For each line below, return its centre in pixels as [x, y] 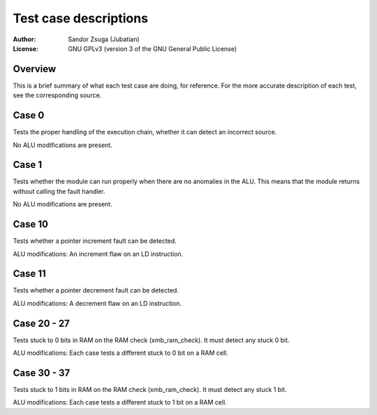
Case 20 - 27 [41, 323]
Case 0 [29, 115]
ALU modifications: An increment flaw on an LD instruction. [98, 254]
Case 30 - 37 [42, 373]
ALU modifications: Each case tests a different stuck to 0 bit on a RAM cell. [120, 353]
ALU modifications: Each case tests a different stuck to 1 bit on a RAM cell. [120, 402]
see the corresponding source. [57, 95]
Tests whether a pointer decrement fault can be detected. [96, 290]
